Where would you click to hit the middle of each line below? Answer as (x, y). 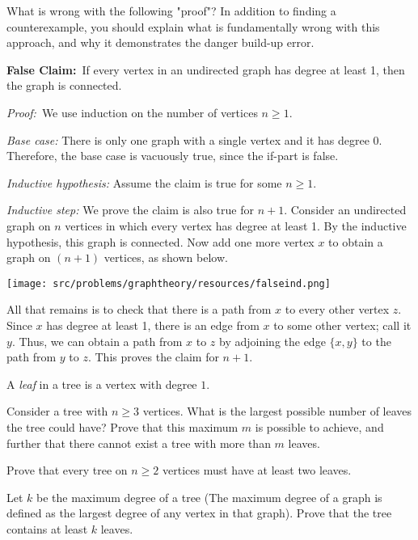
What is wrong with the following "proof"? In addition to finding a (171, 11)
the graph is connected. (64, 85)
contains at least (47, 528)
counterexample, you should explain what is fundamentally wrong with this (193, 26)
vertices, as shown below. (166, 257)
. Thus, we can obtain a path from (97, 341)
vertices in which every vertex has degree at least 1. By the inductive (236, 225)
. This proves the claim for (153, 357)
